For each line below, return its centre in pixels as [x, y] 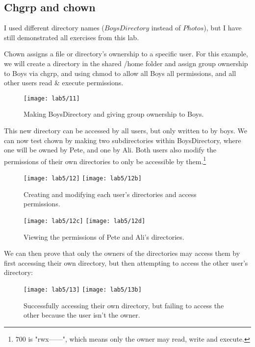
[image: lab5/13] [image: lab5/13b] [83, 289]
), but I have [223, 28]
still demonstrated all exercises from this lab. [72, 37]
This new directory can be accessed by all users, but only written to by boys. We [126, 131]
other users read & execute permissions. [64, 83]
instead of [166, 28]
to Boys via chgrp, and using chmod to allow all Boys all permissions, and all [120, 73]
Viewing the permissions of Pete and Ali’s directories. [104, 236]
